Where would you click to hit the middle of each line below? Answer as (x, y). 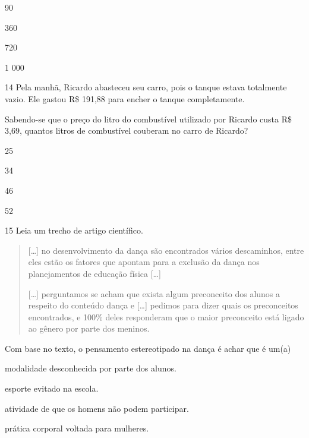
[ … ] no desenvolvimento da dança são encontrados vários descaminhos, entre (166, 250)
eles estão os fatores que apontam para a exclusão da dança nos (144, 262)
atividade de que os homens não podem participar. (97, 408)
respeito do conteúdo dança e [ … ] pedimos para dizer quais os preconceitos (163, 305)
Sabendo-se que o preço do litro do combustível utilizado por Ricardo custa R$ (148, 119)
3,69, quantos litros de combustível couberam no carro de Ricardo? (127, 130)
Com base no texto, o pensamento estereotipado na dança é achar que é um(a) (148, 348)
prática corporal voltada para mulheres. (77, 428)
